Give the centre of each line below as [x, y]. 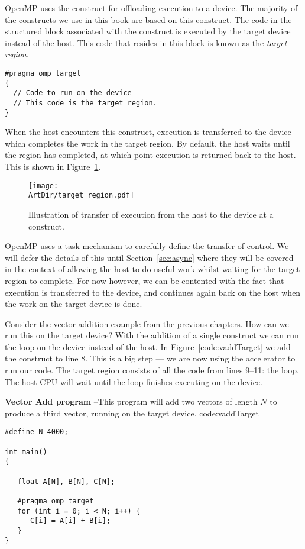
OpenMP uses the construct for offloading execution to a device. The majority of [151, 8]
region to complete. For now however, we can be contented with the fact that [145, 280]
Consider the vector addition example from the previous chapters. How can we [147, 323]
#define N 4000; [37, 432]
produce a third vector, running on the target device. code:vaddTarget [132, 413]
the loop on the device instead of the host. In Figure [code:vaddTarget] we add [148, 346]
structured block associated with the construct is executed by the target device [148, 31]
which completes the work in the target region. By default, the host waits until [147, 143]
